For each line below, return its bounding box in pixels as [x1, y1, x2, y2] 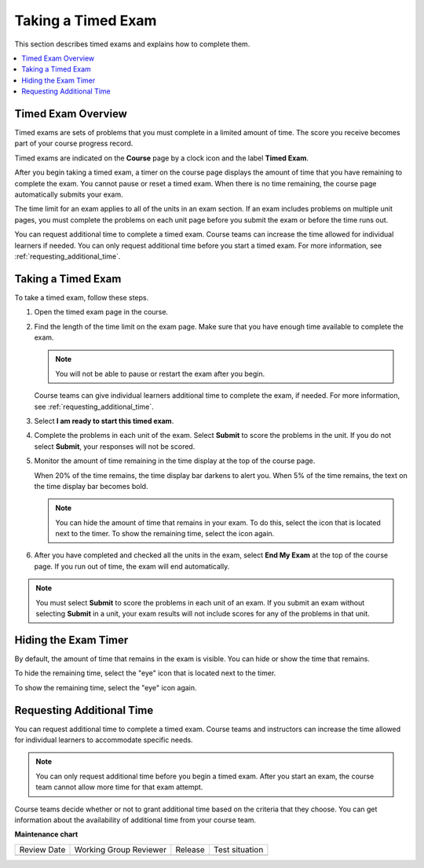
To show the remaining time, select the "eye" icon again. [14, 682, 197, 692]
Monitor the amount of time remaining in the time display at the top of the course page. [34, 456, 316, 465]
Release [175, 844, 206, 855]
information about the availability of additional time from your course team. [14, 815, 257, 825]
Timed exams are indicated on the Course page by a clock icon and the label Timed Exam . [14, 153, 309, 163]
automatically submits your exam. [14, 189, 123, 199]
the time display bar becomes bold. [34, 481, 148, 491]
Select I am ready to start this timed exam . [34, 416, 174, 425]
